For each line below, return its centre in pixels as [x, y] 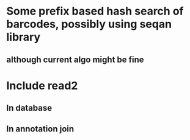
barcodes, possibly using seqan [89, 24]
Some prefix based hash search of [95, 11]
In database [29, 108]
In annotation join [40, 129]
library [24, 37]
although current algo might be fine [75, 59]
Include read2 [42, 86]
